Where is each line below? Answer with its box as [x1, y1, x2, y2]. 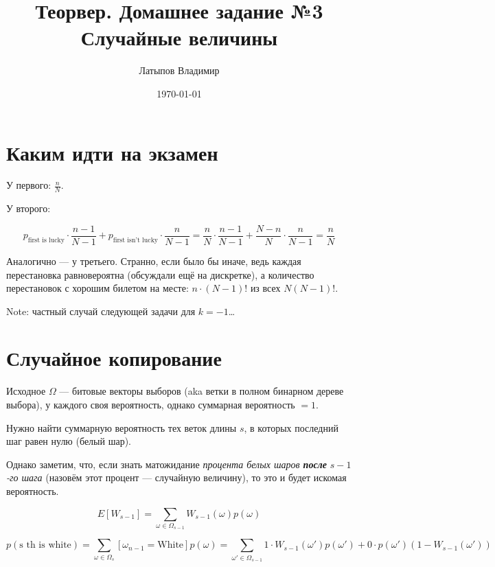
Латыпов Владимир [139, 63, 220, 78]
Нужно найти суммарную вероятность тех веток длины [6, 420, 237, 435]
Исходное [6, 384, 46, 398]
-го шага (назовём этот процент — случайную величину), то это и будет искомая [6, 470, 347, 485]
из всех [250, 281, 281, 295]
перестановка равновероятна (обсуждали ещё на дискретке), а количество [6, 267, 314, 281]
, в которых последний [244, 420, 338, 435]
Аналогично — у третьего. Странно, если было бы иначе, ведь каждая [6, 253, 301, 268]
